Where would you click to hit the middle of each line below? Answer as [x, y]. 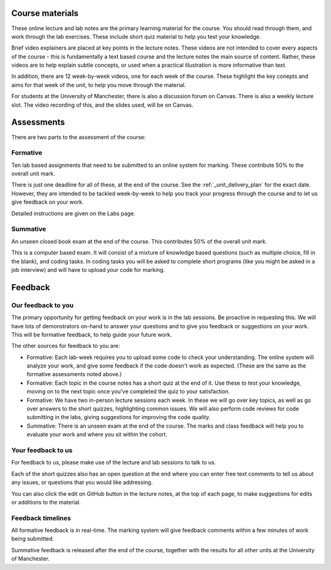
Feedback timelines [41, 518]
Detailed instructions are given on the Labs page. [73, 213]
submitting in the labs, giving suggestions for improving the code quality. [119, 417]
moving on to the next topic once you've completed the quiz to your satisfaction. [128, 391]
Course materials [45, 13]
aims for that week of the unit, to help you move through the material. [99, 85]
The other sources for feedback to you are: [66, 346]
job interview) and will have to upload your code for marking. [88, 269]
